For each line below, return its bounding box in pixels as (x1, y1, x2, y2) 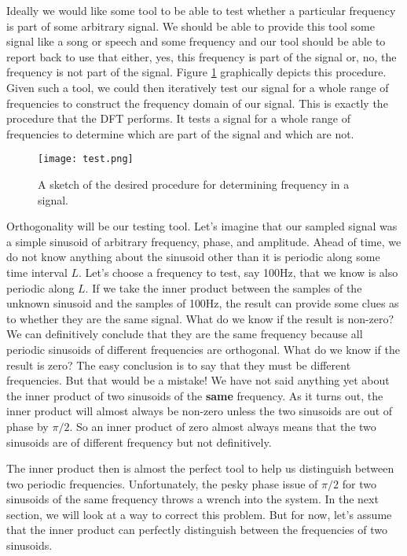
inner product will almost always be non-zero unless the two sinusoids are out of (6, 403, 393, 419)
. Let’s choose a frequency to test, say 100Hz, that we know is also (79, 263, 398, 280)
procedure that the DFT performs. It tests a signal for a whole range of (6, 110, 351, 127)
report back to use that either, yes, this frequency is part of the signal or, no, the (6, 48, 397, 64)
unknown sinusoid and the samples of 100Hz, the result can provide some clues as (6, 295, 399, 311)
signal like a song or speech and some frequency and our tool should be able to (6, 33, 386, 50)
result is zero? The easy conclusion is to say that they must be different (6, 356, 351, 373)
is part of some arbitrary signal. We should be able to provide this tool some (6, 17, 375, 34)
